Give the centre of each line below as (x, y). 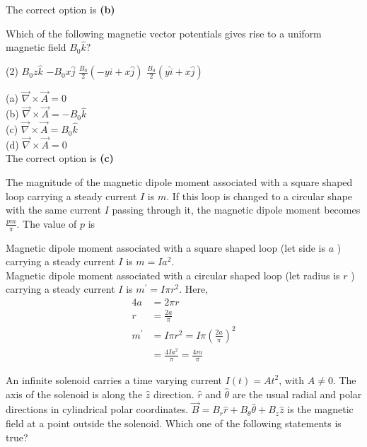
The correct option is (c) (60, 158)
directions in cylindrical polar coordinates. (97, 409)
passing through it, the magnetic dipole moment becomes (236, 210)
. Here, (194, 289)
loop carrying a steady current (71, 196)
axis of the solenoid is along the (74, 394)
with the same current (54, 210)
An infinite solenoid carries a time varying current (114, 379)
